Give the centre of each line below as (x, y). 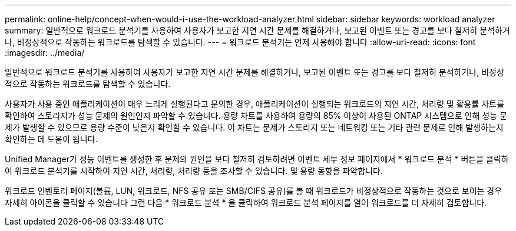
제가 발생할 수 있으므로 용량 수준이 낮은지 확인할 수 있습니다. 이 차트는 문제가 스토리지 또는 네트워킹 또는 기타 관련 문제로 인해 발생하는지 (254, 127)
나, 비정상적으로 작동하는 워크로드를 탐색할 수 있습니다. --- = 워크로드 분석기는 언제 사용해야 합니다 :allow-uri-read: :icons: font (240, 42)
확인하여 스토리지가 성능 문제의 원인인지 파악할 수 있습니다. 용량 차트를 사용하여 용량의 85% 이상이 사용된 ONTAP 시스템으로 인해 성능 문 (256, 115)
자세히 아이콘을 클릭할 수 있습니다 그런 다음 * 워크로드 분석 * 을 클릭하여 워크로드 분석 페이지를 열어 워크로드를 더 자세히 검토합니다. (246, 202)
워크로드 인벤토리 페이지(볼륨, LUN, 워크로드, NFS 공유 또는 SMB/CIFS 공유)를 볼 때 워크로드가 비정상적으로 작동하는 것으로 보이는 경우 (254, 191)
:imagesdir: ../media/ (45, 53)
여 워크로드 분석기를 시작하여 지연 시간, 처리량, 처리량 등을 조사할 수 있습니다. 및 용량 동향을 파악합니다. (194, 171)
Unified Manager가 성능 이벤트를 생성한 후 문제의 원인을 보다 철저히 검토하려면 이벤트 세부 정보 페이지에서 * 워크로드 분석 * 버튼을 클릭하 (257, 159)
